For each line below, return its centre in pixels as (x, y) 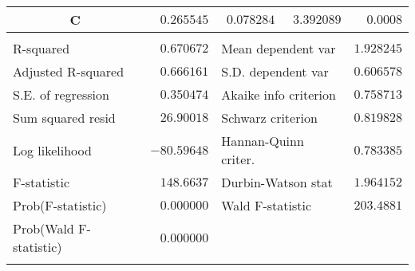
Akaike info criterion (279, 94)
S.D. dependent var (275, 71)
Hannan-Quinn (263, 141)
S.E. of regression (61, 94)
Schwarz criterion (269, 118)
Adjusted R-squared (69, 71)
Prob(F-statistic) (60, 205)
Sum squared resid (64, 118)
